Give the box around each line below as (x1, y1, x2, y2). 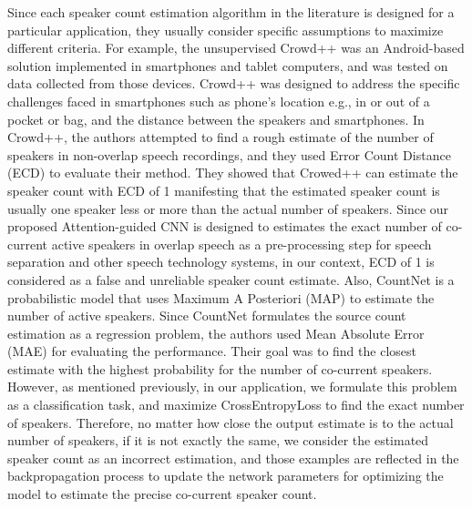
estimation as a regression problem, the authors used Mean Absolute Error (7, 323, 425, 342)
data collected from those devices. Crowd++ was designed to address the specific (7, 74, 460, 93)
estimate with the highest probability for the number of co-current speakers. (7, 359, 433, 378)
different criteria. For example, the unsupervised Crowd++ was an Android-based (7, 38, 465, 57)
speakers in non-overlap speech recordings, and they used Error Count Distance (7, 145, 451, 164)
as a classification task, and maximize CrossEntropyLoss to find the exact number (7, 395, 465, 414)
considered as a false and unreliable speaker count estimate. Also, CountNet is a (7, 270, 455, 289)
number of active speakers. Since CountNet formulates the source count (7, 306, 406, 325)
